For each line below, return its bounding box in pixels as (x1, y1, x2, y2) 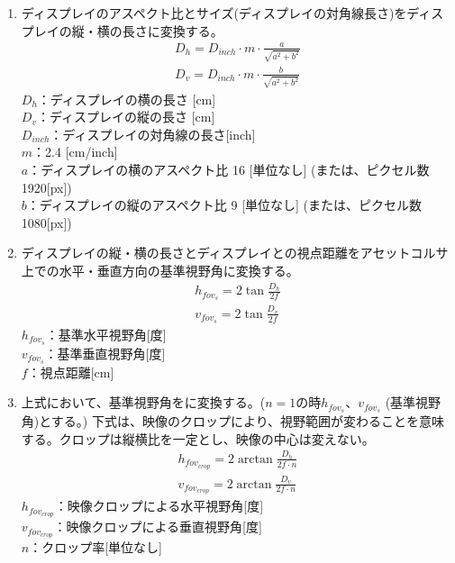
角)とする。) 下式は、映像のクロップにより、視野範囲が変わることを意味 (21, 412, 445, 431)
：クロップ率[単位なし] (29, 538, 162, 557)
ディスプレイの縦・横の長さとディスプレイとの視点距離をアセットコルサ (21, 243, 449, 262)
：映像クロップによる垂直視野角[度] (53, 517, 262, 536)
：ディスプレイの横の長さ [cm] (37, 89, 216, 108)
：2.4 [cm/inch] (32, 142, 118, 161)
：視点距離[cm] (27, 362, 114, 381)
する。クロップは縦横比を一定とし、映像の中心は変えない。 (21, 429, 375, 448)
